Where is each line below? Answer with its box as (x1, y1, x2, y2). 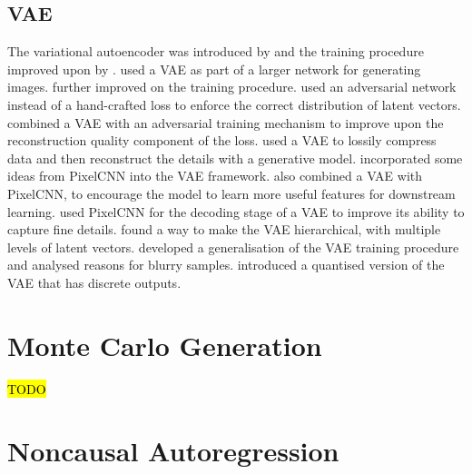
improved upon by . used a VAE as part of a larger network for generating (7, 59, 421, 78)
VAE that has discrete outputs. (7, 272, 182, 291)
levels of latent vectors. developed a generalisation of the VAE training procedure (7, 237, 459, 256)
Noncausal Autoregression (7, 432, 339, 469)
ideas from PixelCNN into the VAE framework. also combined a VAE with (7, 166, 423, 185)
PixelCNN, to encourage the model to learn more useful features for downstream (7, 183, 456, 202)
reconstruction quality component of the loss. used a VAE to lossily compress (7, 131, 437, 150)
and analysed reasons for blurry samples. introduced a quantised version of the (7, 255, 445, 274)
